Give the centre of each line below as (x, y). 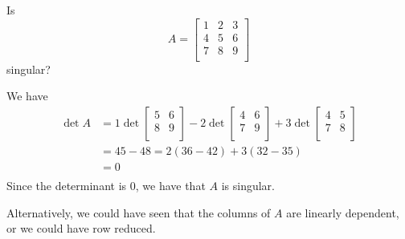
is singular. (248, 186)
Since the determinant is (67, 186)
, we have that (170, 186)
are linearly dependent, (343, 212)
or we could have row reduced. (81, 228)
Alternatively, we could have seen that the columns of (139, 212)
